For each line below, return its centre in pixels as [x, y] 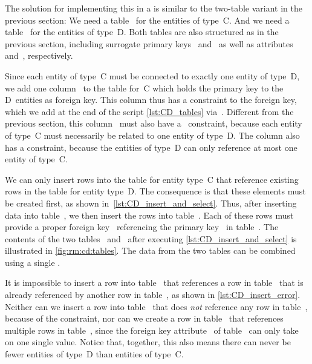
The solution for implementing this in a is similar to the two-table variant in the [154, 8]
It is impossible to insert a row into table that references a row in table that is [154, 283]
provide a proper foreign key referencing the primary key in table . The [142, 227]
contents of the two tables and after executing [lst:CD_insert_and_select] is [151, 238]
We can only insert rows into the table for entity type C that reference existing [152, 179]
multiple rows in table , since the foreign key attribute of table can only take [152, 330]
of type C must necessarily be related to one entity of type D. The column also [152, 135]
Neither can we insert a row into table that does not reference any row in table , [156, 306]
